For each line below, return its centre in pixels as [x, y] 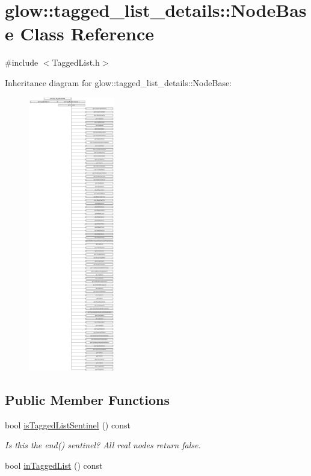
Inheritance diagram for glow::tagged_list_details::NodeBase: [119, 82]
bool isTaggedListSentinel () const [68, 424]
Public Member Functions [87, 400]
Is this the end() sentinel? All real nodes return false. [103, 445]
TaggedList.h [76, 62]
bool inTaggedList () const [54, 465]
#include [22, 62]
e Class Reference [79, 33]
